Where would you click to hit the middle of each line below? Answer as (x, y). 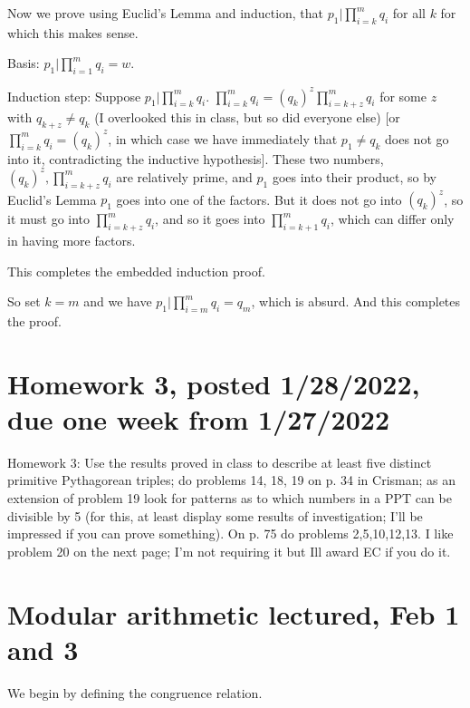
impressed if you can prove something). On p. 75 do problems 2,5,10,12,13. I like (230, 533)
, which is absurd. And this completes (356, 301)
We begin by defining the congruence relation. (135, 692)
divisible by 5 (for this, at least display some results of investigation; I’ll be (215, 515)
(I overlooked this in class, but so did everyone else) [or (247, 117)
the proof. (34, 320)
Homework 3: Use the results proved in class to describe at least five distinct (220, 462)
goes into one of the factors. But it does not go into (259, 199)
